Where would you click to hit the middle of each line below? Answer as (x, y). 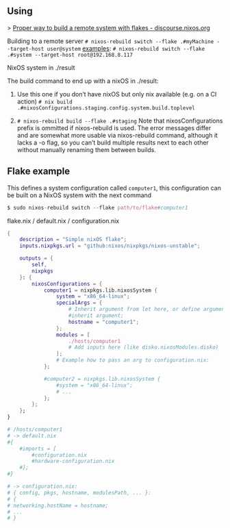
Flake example (39, 172)
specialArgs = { (79, 303)
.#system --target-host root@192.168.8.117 (70, 55)
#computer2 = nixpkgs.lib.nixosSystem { (102, 379)
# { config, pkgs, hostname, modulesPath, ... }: (79, 492)
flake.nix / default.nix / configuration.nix (63, 221)
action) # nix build (45, 101)
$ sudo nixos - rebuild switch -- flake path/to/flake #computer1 (98, 208)
